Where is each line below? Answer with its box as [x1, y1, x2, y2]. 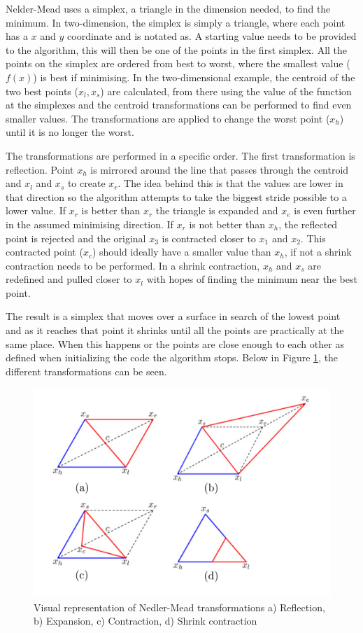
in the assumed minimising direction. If [6, 216, 173, 231]
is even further [294, 203, 356, 218]
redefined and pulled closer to [6, 272, 132, 286]
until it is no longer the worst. [6, 125, 134, 139]
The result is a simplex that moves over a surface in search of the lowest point [6, 309, 341, 324]
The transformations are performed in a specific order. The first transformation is [6, 148, 355, 162]
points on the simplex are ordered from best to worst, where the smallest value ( [6, 56, 350, 71]
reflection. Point [6, 162, 74, 176]
